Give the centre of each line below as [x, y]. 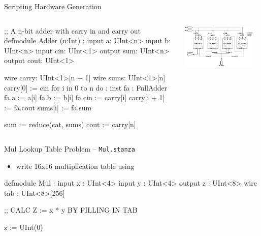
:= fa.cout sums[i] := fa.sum [48, 107]
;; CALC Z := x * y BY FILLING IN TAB [71, 210]
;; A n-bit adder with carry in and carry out [72, 30]
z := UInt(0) [24, 227]
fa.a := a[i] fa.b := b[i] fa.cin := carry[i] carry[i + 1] [85, 97]
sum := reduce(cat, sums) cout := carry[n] [70, 124]
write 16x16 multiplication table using [75, 166]
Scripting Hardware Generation [53, 6]
